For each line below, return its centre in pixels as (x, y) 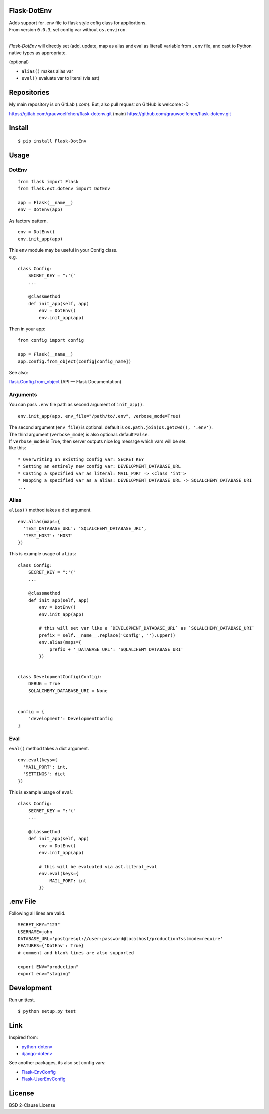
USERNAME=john (35, 932)
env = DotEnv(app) (41, 209)
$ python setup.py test (47, 1011)
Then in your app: (27, 329)
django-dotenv (37, 1053)
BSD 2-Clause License (32, 1105)
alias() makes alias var (47, 71)
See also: (19, 372)
